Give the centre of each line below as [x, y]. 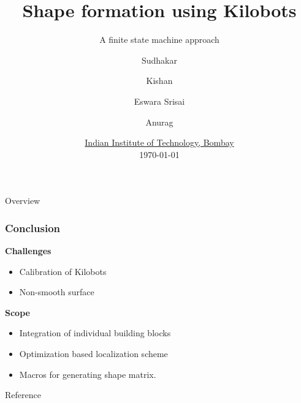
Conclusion [32, 228]
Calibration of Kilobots [63, 271]
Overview [23, 201]
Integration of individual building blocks [95, 333]
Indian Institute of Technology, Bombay [159, 142]
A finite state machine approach [159, 40]
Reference [23, 395]
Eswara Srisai [159, 101]
